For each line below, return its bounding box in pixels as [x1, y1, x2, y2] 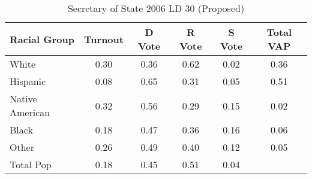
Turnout [84, 32, 124, 46]
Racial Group [10, 32, 74, 46]
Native [10, 92, 37, 105]
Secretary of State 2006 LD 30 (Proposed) [67, 1, 245, 15]
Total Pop [10, 157, 52, 171]
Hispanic [10, 74, 46, 88]
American [10, 105, 50, 119]
